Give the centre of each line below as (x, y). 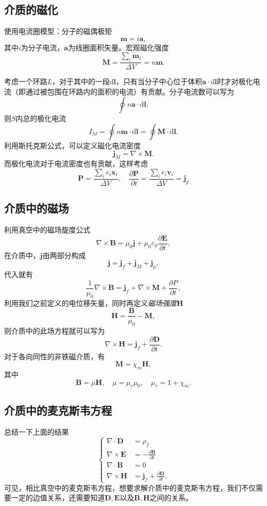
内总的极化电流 (41, 118)
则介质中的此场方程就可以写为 (54, 330)
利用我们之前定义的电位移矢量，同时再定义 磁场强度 (90, 303)
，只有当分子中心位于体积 (159, 81)
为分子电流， (42, 47)
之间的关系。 (171, 498)
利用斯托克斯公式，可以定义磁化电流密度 (72, 145)
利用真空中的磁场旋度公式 (47, 230)
